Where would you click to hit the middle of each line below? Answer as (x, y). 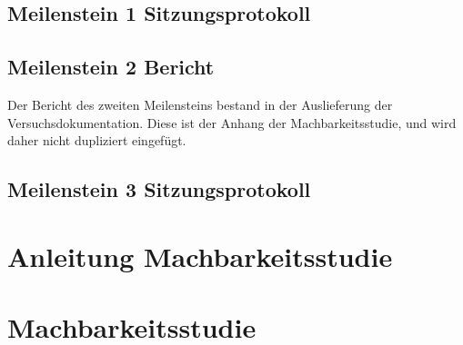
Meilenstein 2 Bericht (111, 67)
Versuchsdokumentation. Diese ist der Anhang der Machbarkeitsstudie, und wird (232, 122)
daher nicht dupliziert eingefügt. (97, 140)
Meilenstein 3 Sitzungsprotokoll (159, 189)
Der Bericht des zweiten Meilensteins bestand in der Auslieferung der (200, 104)
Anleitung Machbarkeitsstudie (200, 256)
